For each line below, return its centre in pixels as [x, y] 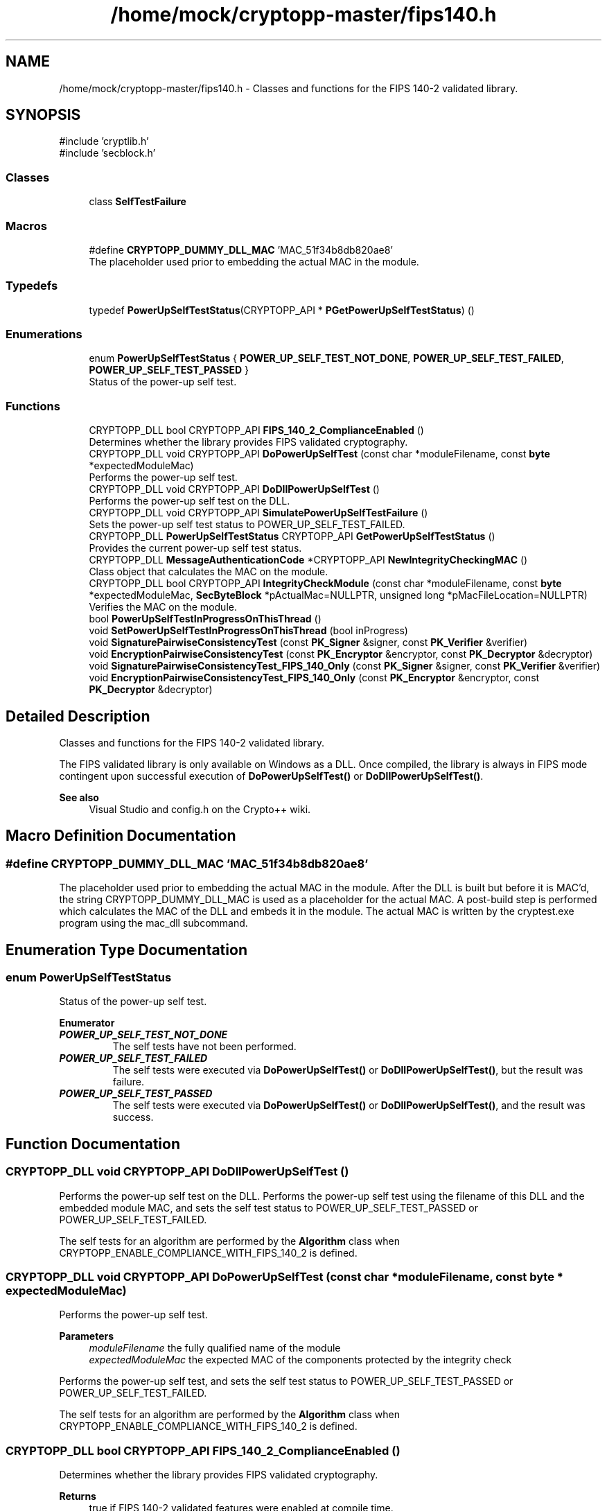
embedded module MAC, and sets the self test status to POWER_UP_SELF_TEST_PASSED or [269, 1207]
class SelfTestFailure [138, 202]
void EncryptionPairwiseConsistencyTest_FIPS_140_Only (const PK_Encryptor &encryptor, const [314, 678]
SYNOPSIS [43, 115]
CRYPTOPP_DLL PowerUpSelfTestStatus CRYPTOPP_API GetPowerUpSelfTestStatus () [292, 536]
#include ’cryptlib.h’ [104, 141]
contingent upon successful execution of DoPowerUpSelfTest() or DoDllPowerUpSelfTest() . [271, 776]
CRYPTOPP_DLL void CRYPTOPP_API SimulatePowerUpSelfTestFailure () [258, 513]
